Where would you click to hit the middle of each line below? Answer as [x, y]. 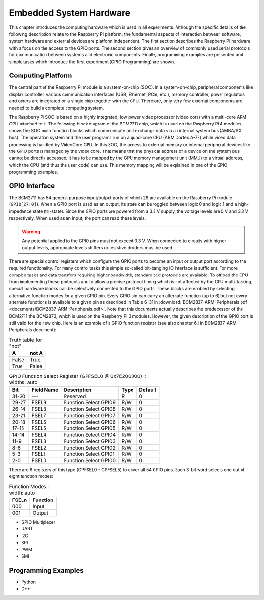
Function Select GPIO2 [90, 448]
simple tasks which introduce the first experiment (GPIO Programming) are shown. [92, 62]
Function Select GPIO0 [90, 460]
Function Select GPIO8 [90, 409]
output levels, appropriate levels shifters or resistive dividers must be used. [98, 248]
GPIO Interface [32, 186]
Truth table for [25, 340]
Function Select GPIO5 [90, 428]
